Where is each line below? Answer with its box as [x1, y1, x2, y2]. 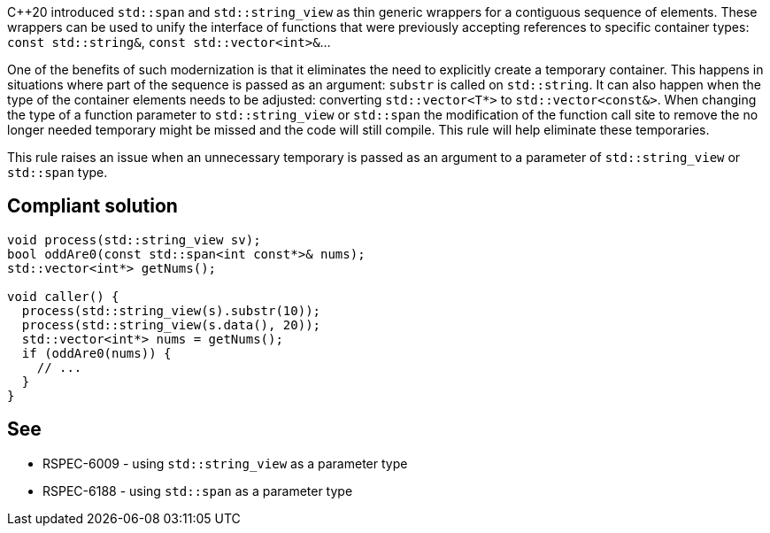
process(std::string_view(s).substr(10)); [21, 303, 321, 318]
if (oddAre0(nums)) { [21, 345, 172, 360]
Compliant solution [7, 195, 178, 218]
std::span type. [7, 165, 108, 180]
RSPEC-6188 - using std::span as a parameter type [42, 483, 353, 498]
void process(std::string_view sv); [7, 232, 261, 247]
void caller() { [7, 289, 119, 304]
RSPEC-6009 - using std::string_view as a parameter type [42, 455, 408, 471]
